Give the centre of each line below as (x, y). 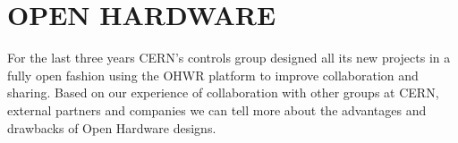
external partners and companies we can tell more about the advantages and (217, 109)
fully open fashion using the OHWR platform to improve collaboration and (213, 75)
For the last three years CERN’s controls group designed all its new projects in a (229, 58)
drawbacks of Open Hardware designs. (112, 127)
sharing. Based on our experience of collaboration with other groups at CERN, (223, 93)
